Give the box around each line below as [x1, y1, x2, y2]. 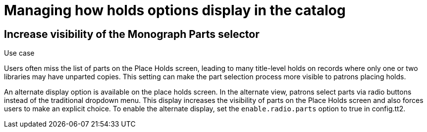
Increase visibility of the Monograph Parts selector [4, 28, 260, 40]
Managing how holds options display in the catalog [4, 2, 346, 19]
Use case [4, 49, 35, 58]
